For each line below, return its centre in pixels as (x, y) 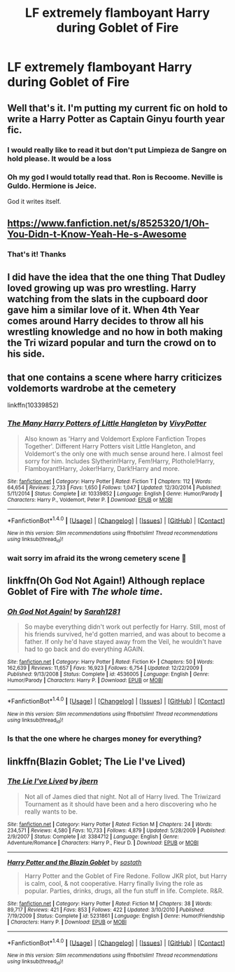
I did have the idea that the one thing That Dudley (116, 277)
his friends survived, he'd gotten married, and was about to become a (125, 634)
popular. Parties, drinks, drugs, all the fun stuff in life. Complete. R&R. (124, 891)
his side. (26, 354)
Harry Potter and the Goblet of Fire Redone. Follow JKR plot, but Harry (126, 876)
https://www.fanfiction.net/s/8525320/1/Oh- (108, 223)
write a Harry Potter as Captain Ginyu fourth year (116, 119)
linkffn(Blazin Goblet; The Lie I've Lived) (97, 761)
